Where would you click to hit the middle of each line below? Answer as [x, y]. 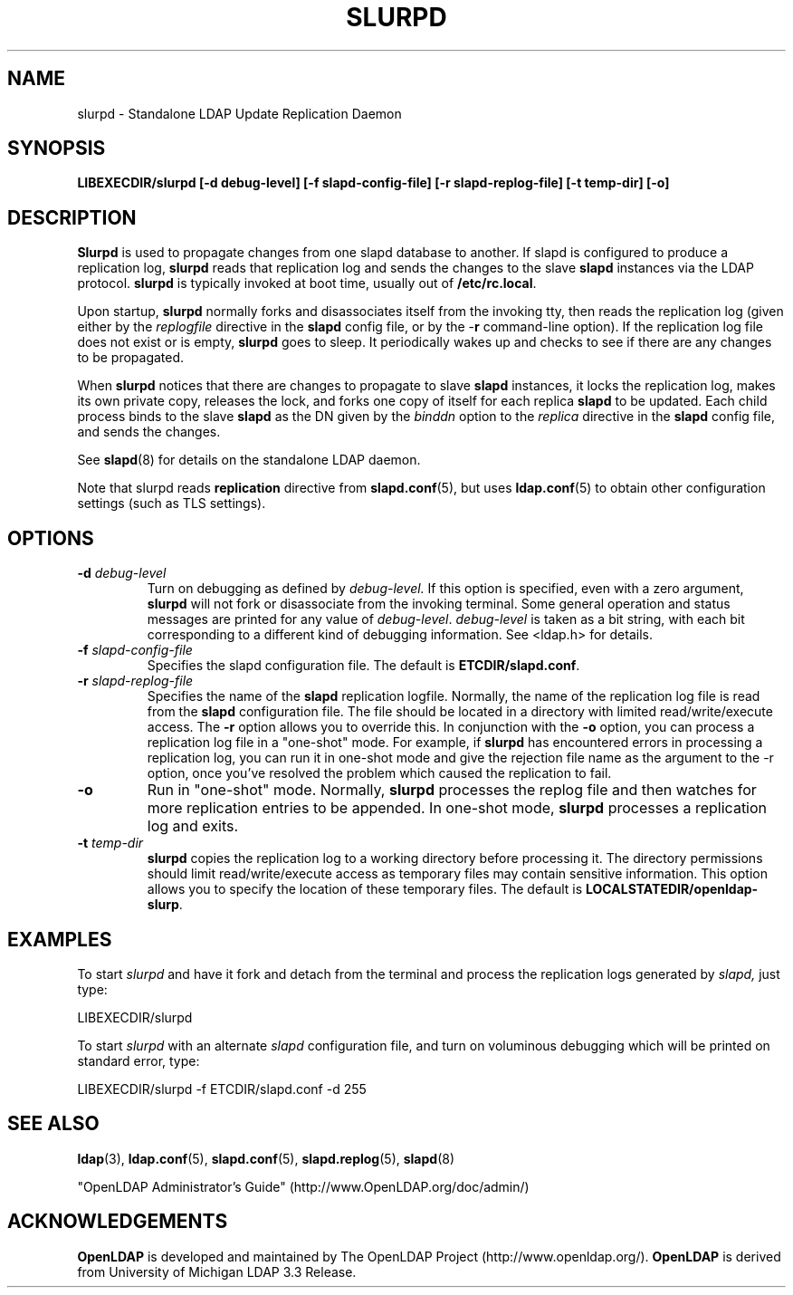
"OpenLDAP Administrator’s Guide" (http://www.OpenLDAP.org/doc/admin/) [303, 1186]
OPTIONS [51, 538]
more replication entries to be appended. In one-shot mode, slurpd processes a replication [457, 808]
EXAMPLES [60, 939]
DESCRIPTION [72, 217]
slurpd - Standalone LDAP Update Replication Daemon [239, 113]
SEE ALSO [53, 1124]
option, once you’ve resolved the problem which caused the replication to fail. [379, 773]
